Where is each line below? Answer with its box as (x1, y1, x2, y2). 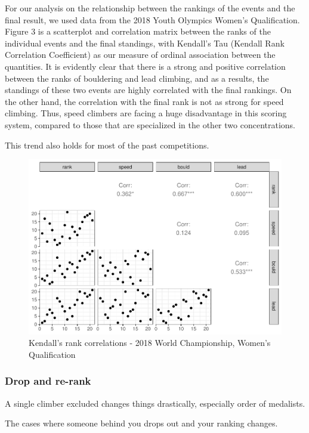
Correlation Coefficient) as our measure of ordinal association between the (5, 48, 276, 61)
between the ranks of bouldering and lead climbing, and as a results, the (5, 72, 269, 84)
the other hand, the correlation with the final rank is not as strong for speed (5, 95, 284, 107)
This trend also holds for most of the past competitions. (5, 138, 209, 151)
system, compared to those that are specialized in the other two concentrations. (5, 118, 295, 131)
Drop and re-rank (5, 373, 91, 388)
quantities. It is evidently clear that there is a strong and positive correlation (5, 60, 286, 72)
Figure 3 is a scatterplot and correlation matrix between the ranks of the (5, 25, 271, 38)
